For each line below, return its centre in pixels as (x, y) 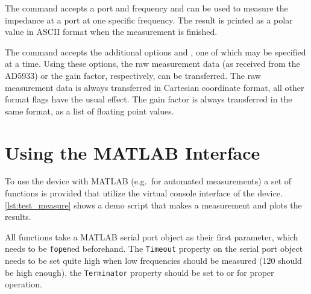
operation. (24, 284)
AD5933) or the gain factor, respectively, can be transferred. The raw (133, 75)
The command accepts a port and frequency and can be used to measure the (146, 8)
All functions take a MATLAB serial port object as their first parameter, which (152, 236)
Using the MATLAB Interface (133, 152)
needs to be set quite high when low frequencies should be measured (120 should (153, 261)
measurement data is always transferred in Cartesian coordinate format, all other (155, 87)
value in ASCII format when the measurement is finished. (111, 32)
